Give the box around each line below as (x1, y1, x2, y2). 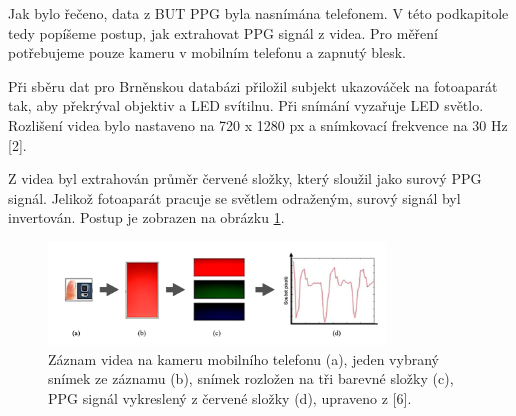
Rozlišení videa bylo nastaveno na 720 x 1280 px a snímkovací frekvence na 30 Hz (8, 114, 508, 135)
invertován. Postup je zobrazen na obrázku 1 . (8, 207, 285, 228)
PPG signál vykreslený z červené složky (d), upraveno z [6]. (48, 387, 412, 408)
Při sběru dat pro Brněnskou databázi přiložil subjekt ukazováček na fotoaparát (8, 75, 498, 96)
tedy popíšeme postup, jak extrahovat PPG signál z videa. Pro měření (8, 22, 438, 43)
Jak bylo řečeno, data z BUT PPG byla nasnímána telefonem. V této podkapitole (8, 3, 509, 23)
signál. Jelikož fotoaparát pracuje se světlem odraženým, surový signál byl (8, 187, 461, 208)
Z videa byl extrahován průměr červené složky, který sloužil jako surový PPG (8, 168, 482, 189)
